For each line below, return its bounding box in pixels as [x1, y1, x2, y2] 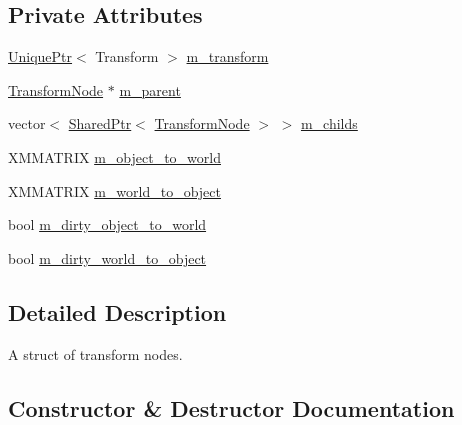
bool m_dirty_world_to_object [8, 247, 207, 268]
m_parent [119, 79, 181, 100]
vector [8, 113, 46, 134]
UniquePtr [8, 46, 73, 67]
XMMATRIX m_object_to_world [8, 146, 221, 167]
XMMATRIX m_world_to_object [8, 180, 221, 201]
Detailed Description [8, 296, 227, 327]
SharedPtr [68, 113, 132, 134]
